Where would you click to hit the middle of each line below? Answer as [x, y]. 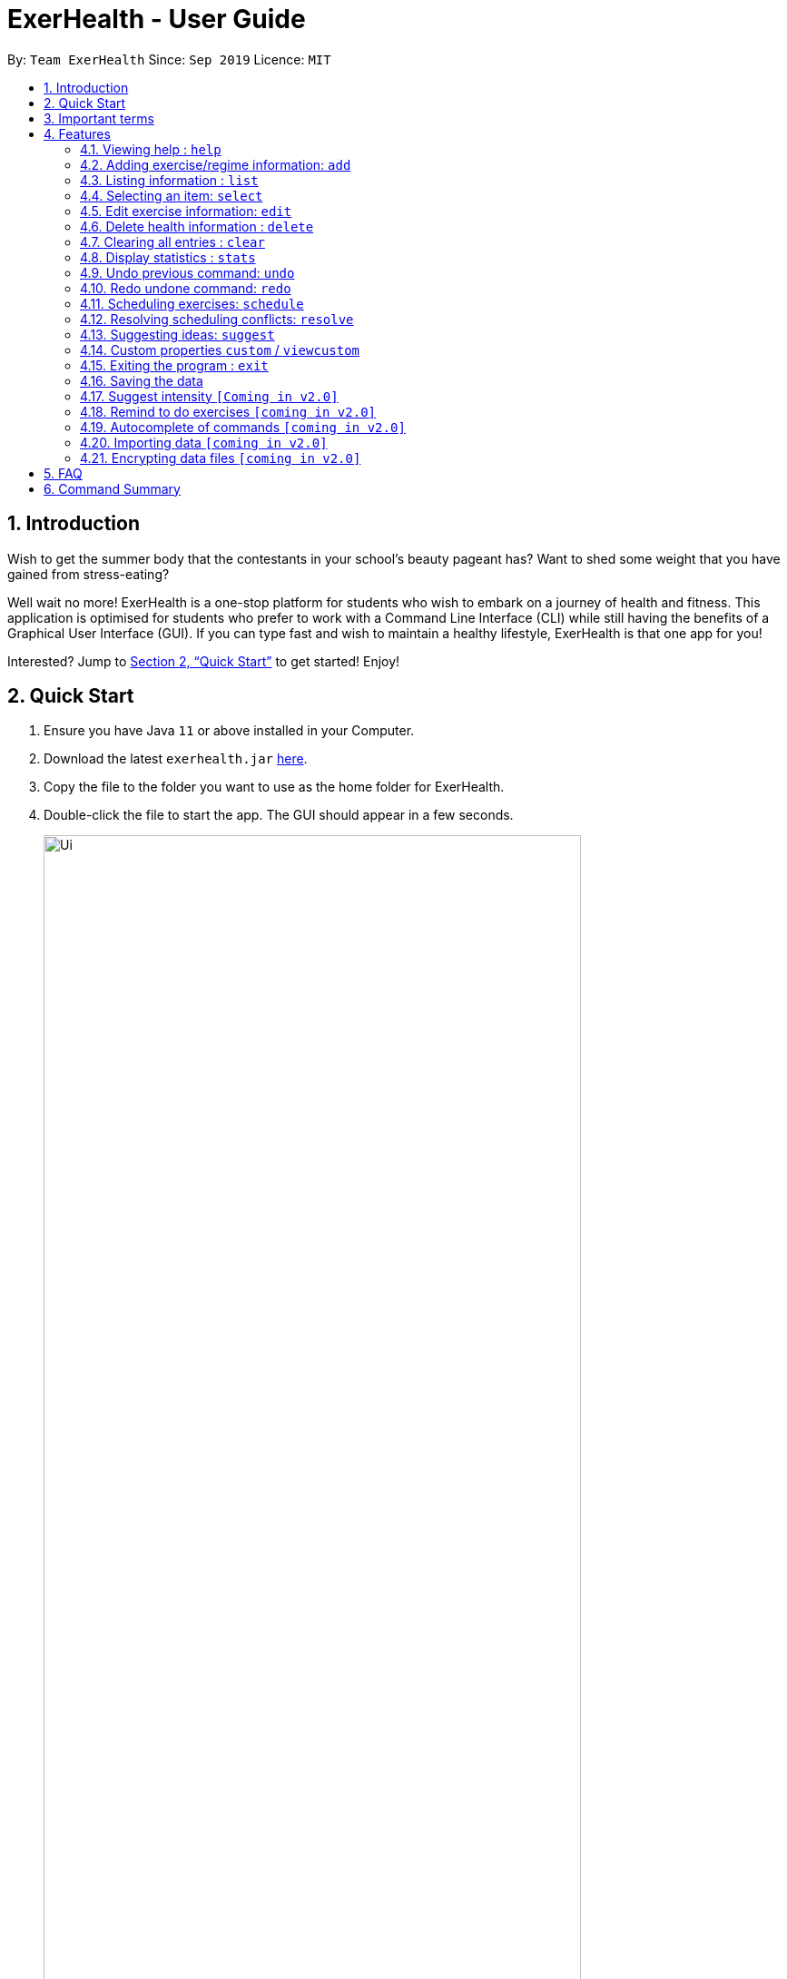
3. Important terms [99, 118]
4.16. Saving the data [142, 380]
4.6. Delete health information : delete [197, 226]
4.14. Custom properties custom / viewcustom [220, 350]
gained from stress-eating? [89, 574]
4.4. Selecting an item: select [172, 195]
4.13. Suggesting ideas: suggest [177, 334]
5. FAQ [63, 473]
